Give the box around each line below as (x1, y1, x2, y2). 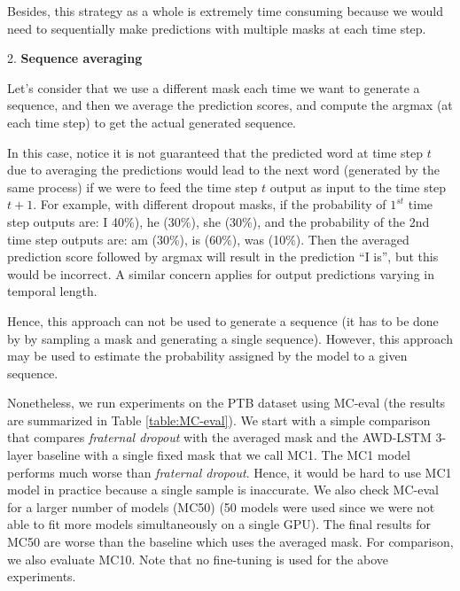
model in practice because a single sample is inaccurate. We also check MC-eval (7, 480, 439, 499)
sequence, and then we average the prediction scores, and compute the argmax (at (7, 96, 453, 114)
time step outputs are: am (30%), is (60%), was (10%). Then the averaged (7, 229, 409, 248)
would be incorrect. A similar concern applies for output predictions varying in (7, 264, 434, 283)
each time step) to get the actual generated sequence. (7, 113, 297, 131)
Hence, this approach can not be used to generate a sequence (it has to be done (7, 311, 439, 330)
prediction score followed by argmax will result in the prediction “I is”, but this (7, 247, 439, 266)
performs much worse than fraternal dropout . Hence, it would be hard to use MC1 (7, 463, 452, 481)
